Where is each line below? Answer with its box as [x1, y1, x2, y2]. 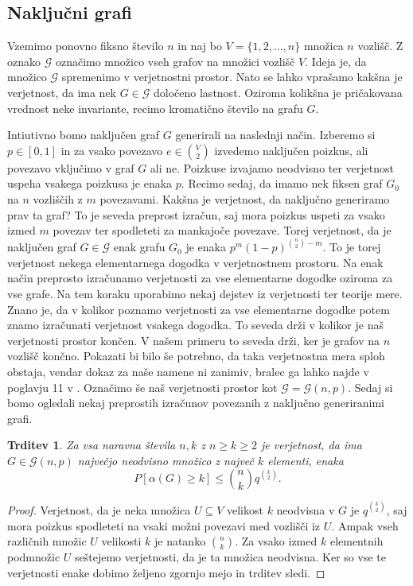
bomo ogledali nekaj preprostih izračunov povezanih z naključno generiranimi [7, 394, 384, 411]
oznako [7, 52, 41, 69]
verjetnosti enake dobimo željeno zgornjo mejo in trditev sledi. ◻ [7, 564, 325, 580]
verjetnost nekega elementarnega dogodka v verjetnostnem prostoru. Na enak [7, 254, 384, 270]
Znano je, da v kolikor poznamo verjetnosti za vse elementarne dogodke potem [7, 301, 390, 317]
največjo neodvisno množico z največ [77, 452, 255, 468]
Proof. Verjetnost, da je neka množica [7, 501, 191, 518]
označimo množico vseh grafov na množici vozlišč [55, 52, 295, 69]
